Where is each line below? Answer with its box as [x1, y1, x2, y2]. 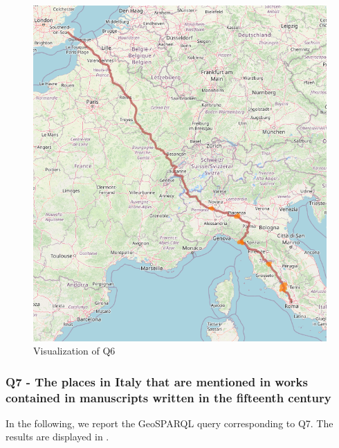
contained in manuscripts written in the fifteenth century [6, 388, 331, 406]
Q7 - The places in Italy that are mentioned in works [6, 373, 308, 390]
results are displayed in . [6, 429, 109, 444]
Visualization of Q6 [33, 343, 116, 358]
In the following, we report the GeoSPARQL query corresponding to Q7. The [6, 415, 333, 430]
